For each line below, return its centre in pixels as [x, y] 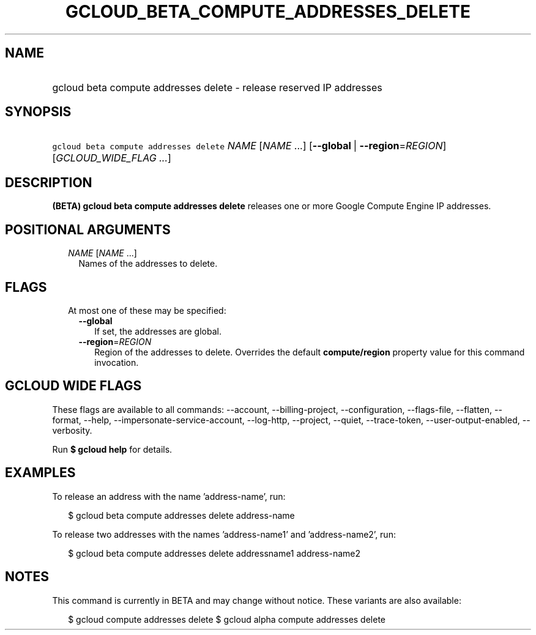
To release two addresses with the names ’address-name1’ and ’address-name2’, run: [224, 534]
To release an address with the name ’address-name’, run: [169, 496]
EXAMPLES [40, 473]
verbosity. [72, 430]
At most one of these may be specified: [147, 310]
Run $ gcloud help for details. [112, 449]
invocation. [117, 362]
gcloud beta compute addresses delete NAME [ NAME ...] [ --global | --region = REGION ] [249, 146]
